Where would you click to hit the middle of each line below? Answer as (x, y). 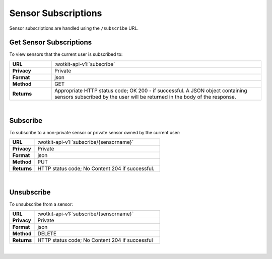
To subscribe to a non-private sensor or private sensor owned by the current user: (95, 132)
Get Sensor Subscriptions (51, 42)
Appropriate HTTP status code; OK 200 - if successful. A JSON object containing (151, 91)
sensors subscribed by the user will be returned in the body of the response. (145, 97)
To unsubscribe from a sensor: (41, 204)
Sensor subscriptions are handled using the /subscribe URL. (74, 28)
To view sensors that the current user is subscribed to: (66, 54)
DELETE (47, 234)
